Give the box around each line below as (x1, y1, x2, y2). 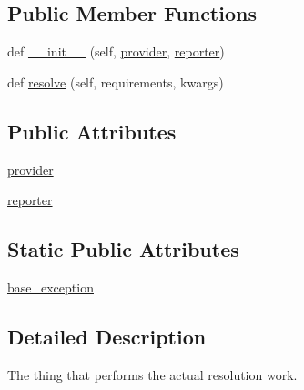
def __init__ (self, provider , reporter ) (7, 42, 225, 61)
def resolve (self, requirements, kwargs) (7, 72, 224, 91)
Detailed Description (7, 322, 207, 350)
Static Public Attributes (7, 235, 239, 263)
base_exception (7, 277, 94, 296)
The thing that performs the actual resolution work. (7, 364, 298, 384)
